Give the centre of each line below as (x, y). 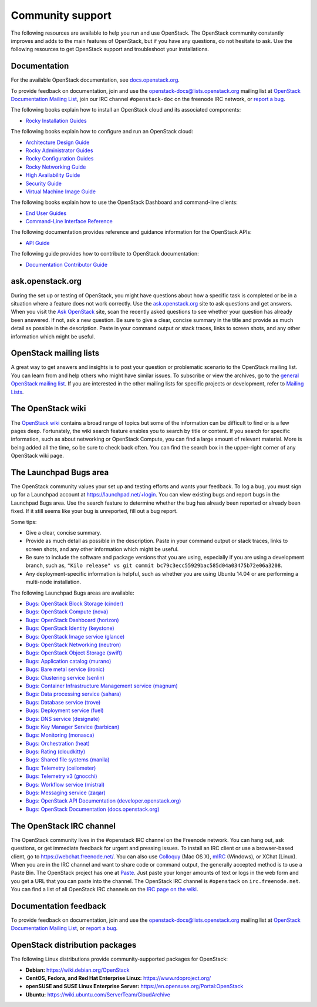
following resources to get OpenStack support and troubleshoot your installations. (110, 49)
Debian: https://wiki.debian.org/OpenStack (77, 970)
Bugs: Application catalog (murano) (68, 661)
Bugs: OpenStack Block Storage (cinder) (75, 604)
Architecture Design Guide (58, 142)
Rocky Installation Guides (56, 120)
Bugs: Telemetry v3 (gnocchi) (61, 776)
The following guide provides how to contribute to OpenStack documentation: (105, 254)
